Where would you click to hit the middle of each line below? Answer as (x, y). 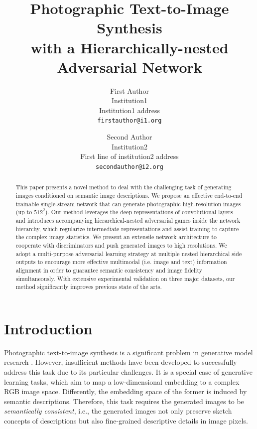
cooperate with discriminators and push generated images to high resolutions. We (121, 245)
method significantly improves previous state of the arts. (89, 287)
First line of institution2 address (129, 156)
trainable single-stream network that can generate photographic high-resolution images (128, 204)
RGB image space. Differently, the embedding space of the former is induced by (126, 391)
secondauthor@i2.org (129, 167)
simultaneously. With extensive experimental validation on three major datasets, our (125, 278)
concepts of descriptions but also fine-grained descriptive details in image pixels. (126, 420)
